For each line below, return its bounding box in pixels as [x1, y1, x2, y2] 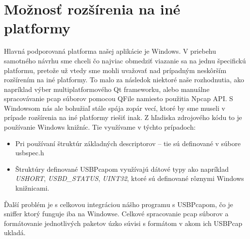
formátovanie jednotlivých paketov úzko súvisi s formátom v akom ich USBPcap [4, 218, 243, 228]
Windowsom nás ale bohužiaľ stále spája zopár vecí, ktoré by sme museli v [4, 103, 225, 113]
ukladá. [4, 227, 26, 238]
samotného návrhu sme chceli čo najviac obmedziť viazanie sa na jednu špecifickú [4, 55, 246, 65]
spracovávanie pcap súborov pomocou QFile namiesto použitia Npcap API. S [4, 93, 233, 104]
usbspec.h [15, 148, 44, 158]
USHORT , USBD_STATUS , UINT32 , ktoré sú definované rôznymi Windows [15, 173, 244, 183]
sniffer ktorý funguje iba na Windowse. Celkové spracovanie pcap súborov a [4, 209, 229, 219]
